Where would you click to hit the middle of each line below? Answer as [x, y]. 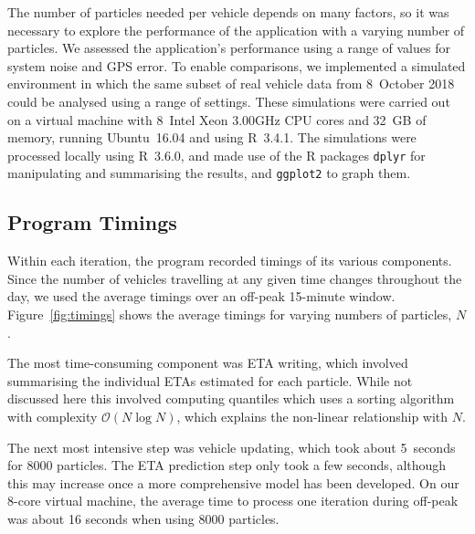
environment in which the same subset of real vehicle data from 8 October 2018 [231, 84]
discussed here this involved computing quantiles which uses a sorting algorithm [231, 398]
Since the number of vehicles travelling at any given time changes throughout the [235, 278]
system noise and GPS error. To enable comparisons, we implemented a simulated [237, 65]
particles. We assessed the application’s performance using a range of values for [229, 48]
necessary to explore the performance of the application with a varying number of [236, 30]
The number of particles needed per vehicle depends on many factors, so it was [228, 12]
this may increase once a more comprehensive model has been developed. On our [233, 482]
